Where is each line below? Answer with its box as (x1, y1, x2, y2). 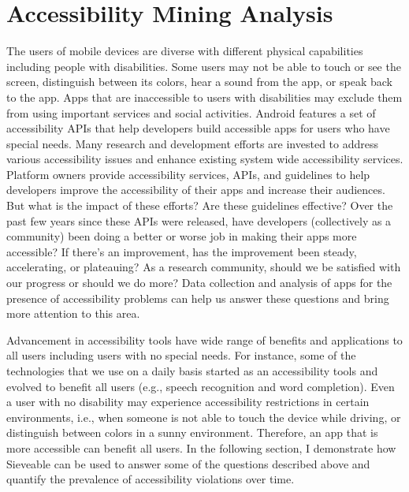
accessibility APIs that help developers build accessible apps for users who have (6, 120, 390, 136)
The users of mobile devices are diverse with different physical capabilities (6, 43, 363, 59)
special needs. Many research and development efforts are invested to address (6, 135, 379, 151)
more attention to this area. (6, 305, 140, 322)
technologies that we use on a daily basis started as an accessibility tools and (6, 363, 378, 378)
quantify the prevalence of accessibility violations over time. (6, 471, 295, 487)
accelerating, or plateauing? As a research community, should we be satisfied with (6, 259, 401, 275)
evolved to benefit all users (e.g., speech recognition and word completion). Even (6, 378, 395, 394)
